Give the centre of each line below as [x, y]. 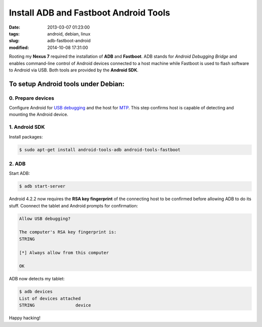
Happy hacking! [25, 318]
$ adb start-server [42, 186]
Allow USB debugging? [45, 218]
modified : [19, 47]
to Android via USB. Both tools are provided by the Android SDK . [74, 70]
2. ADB [17, 164]
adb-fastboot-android [69, 41]
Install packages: [26, 137]
